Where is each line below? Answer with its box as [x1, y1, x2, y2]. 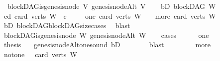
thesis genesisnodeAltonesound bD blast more [3, 39, 211, 50]
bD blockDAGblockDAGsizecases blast [3, 20, 130, 30]
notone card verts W [3, 49, 77, 59]
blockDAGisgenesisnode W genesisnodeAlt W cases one [3, 30, 209, 40]
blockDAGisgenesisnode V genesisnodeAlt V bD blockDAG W [7, 1, 216, 11]
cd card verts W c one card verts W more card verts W [3, 10, 216, 21]
